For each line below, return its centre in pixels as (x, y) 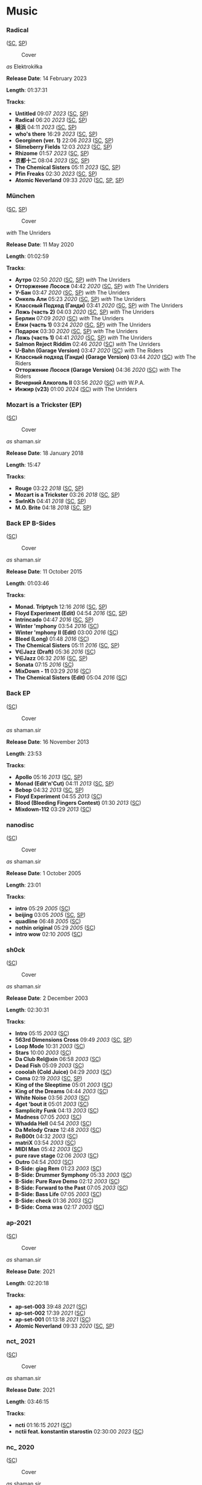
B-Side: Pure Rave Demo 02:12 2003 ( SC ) (67, 1182)
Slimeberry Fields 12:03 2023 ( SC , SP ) (64, 147)
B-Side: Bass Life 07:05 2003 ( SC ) (58, 1194)
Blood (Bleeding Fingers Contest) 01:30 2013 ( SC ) (78, 802)
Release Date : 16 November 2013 (48, 742)
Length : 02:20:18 (28, 1283)
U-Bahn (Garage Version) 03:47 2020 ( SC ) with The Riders (89, 350)
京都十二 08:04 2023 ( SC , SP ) (52, 160)
